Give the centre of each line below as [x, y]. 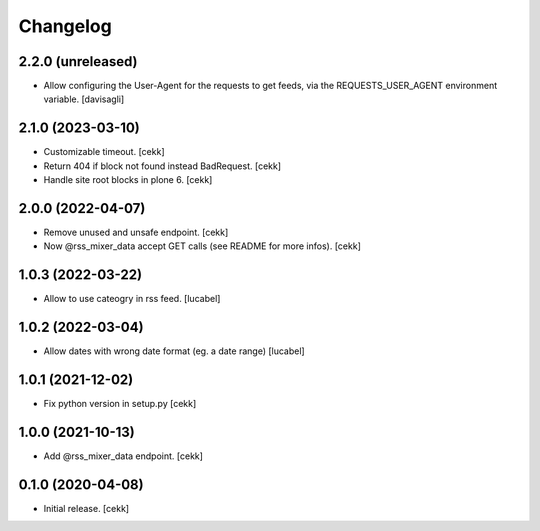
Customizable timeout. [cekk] [104, 152]
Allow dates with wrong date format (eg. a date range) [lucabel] [174, 351]
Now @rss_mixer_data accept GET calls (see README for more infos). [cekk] [202, 246]
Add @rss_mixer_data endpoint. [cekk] [123, 456]
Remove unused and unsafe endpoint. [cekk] [136, 232]
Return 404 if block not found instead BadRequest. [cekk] [162, 166]
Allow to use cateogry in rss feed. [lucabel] [132, 299]
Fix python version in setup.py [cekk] [120, 404]
